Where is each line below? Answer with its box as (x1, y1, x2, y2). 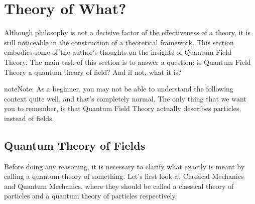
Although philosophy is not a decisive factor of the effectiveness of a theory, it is (4, 27, 250, 38)
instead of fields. (4, 113, 54, 123)
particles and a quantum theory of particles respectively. (4, 190, 177, 201)
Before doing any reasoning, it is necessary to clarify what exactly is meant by (4, 161, 245, 171)
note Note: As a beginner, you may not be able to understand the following (4, 83, 233, 94)
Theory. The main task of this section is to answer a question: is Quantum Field (4, 56, 251, 67)
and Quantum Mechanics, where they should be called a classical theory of (4, 180, 234, 191)
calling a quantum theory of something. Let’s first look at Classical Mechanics (4, 171, 244, 181)
